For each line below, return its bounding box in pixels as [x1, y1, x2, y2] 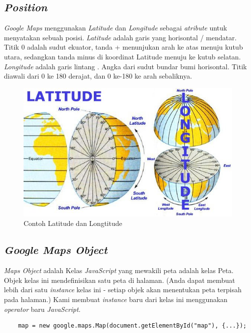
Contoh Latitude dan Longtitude [24, 218, 122, 228]
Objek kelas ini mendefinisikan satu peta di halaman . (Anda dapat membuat [4, 275, 235, 285]
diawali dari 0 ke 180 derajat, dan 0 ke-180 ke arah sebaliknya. [4, 71, 192, 81]
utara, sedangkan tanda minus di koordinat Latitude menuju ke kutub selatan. [4, 51, 241, 61]
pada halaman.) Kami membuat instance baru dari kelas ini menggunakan [4, 294, 228, 304]
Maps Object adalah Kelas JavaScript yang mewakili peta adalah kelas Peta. [4, 265, 234, 276]
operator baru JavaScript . [4, 304, 81, 314]
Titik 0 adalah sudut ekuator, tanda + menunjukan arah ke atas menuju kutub [4, 42, 243, 52]
